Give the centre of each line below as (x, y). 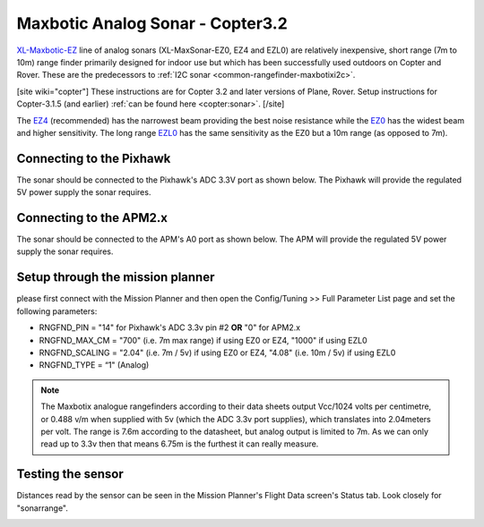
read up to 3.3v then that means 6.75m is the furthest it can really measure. (180, 444)
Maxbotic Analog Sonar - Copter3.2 (152, 23)
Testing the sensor (70, 474)
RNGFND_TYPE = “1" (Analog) (94, 365)
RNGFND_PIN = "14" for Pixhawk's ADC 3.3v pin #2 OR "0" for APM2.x (169, 327)
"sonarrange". (43, 508)
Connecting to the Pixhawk (94, 158)
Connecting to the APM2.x (92, 218)
